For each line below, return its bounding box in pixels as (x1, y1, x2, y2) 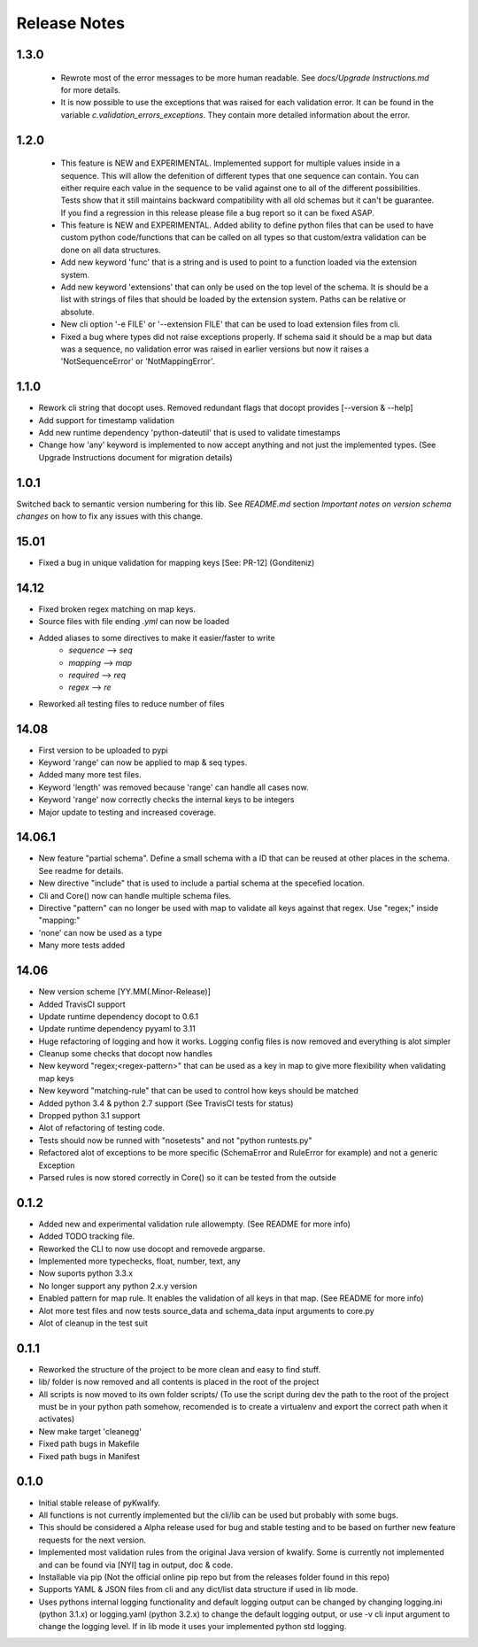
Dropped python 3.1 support (38, 1110, 141, 1121)
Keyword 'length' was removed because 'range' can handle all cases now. (38, 782, 309, 793)
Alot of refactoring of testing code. (38, 1123, 166, 1133)
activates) (38, 1413, 75, 1425)
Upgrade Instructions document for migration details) (38, 452, 234, 462)
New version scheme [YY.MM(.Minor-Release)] (38, 986, 212, 997)
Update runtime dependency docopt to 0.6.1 (38, 1010, 199, 1022)
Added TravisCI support (38, 999, 126, 1009)
